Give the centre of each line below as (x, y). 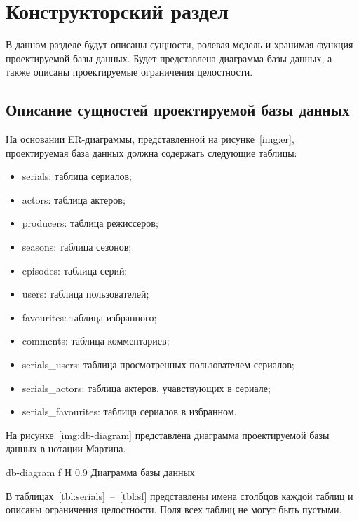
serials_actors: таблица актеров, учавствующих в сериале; (146, 388)
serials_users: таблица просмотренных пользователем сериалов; (158, 364)
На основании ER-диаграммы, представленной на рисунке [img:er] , (150, 139)
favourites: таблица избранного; (89, 317)
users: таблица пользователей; (86, 294)
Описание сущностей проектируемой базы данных (178, 110)
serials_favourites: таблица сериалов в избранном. (129, 411)
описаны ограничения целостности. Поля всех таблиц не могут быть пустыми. (174, 509)
